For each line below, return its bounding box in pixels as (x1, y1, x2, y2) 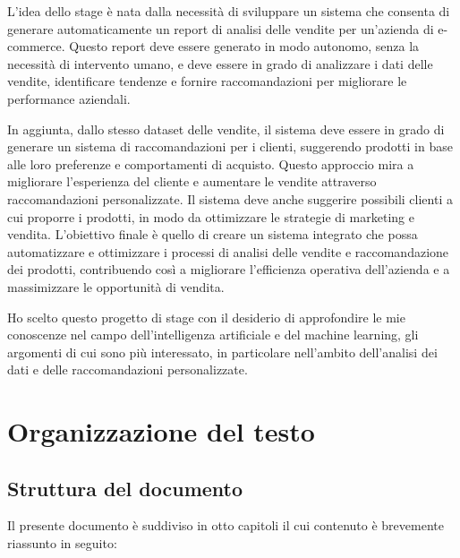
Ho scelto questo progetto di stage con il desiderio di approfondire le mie (7, 307, 405, 326)
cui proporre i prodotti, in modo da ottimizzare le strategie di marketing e (7, 207, 414, 226)
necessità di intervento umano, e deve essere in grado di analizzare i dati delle (7, 54, 433, 73)
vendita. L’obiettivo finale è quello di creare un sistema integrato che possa (7, 225, 418, 244)
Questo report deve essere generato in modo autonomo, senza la (69, 37, 420, 56)
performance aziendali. (7, 89, 131, 107)
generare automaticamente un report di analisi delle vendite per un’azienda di (7, 19, 434, 38)
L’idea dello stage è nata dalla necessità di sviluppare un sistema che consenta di (7, 2, 450, 20)
